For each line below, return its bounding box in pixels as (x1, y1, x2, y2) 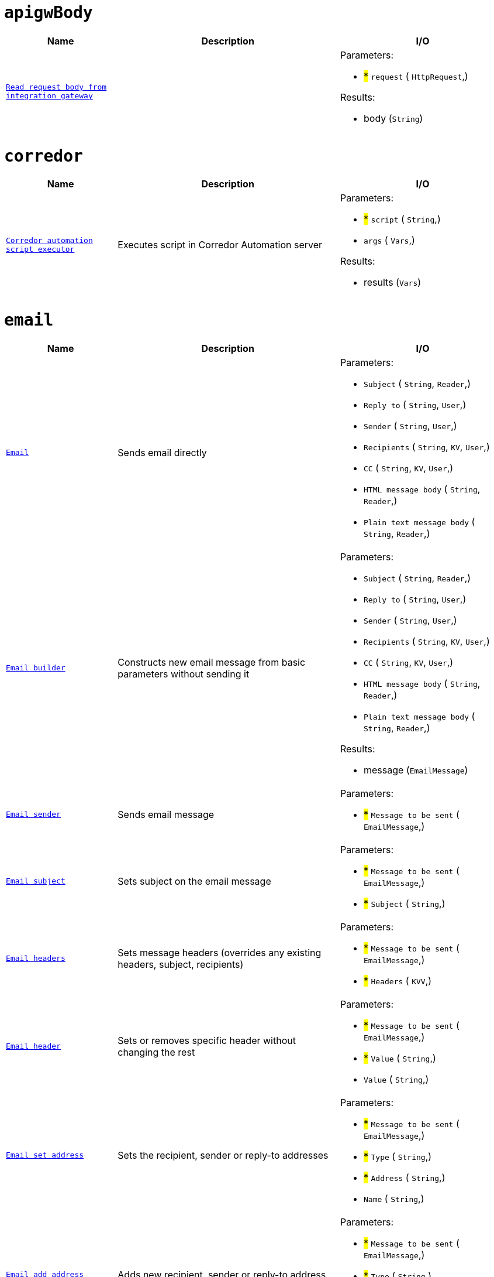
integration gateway (6, 91, 93, 100)
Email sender (6, 810, 61, 819)
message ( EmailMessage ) (363, 764, 468, 776)
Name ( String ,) (363, 1192, 424, 1204)
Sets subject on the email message (118, 875, 271, 887)
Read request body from (6, 82, 107, 91)
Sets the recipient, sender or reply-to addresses (118, 1149, 329, 1161)
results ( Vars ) (363, 276, 422, 289)
